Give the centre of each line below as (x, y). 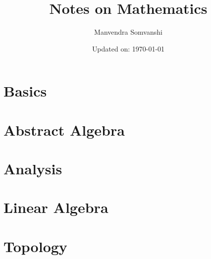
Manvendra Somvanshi (128, 32)
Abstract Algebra (64, 129)
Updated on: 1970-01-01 (128, 48)
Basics (25, 91)
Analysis (33, 169)
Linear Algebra (56, 207)
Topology (35, 246)
